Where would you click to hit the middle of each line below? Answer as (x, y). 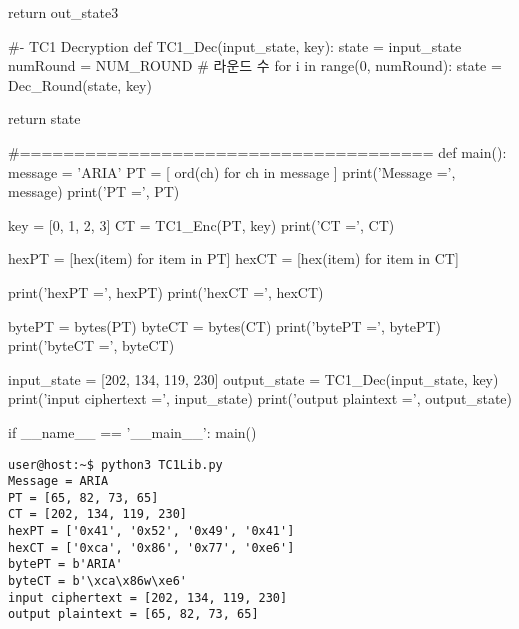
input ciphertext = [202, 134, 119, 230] (148, 597)
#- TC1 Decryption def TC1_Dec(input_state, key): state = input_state (235, 45)
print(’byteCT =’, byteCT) (91, 345)
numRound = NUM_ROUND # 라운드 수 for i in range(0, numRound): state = (255, 65)
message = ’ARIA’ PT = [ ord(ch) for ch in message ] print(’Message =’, (232, 171)
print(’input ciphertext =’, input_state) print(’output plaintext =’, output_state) (260, 398)
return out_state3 (63, 12)
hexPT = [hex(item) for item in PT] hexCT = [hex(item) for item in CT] (233, 258)
